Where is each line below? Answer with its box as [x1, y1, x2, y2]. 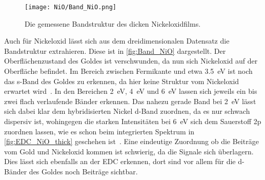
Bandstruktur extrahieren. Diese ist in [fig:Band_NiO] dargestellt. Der [4, 45, 226, 56]
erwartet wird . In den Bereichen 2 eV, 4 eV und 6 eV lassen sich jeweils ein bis [4, 86, 257, 96]
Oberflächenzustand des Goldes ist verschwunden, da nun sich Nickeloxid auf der [4, 55, 258, 66]
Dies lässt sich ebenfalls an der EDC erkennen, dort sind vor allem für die [4, 156, 236, 167]
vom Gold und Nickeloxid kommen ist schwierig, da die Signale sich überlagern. [4, 146, 254, 156]
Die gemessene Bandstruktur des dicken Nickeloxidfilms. [25, 18, 201, 29]
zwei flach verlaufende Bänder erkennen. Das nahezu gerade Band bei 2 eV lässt [4, 95, 256, 106]
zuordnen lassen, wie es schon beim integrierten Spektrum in [4, 126, 195, 136]
